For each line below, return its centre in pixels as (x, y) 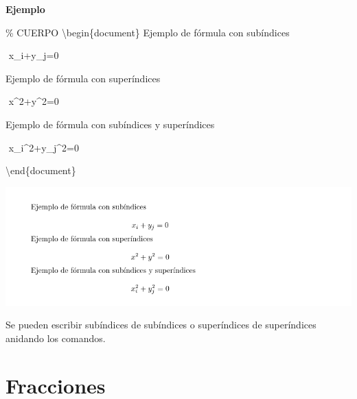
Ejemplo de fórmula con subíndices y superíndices (110, 124)
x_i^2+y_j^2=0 (44, 147)
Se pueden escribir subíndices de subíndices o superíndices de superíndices (161, 325)
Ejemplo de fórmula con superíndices (83, 78)
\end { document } (41, 170)
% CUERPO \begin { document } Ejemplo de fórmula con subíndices (148, 32)
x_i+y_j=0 (34, 55)
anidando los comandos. (56, 338)
